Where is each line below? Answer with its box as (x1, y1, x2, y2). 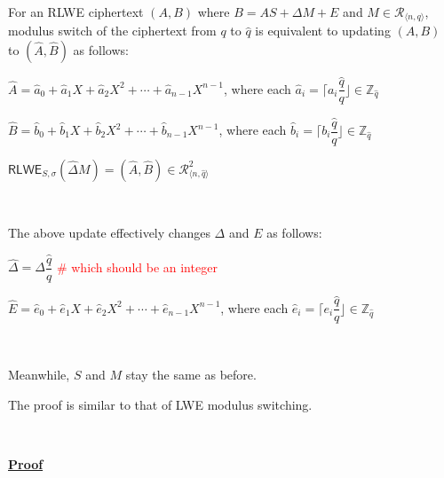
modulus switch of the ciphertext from (8, 21, 217, 40)
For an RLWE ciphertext (8, 3, 144, 20)
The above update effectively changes (8, 223, 210, 242)
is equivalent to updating (255, 21, 391, 40)
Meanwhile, (8, 364, 70, 383)
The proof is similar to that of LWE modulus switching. (8, 395, 313, 413)
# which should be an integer (56, 257, 218, 276)
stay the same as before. (125, 364, 257, 383)
